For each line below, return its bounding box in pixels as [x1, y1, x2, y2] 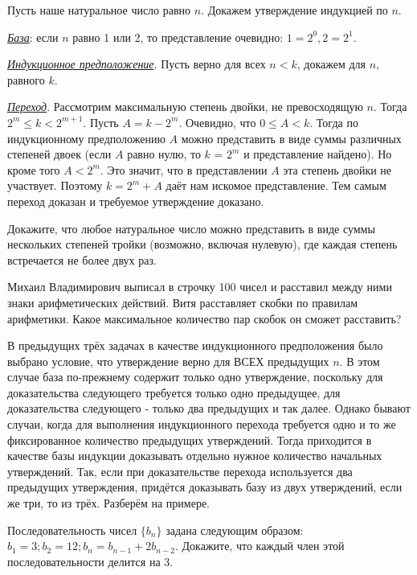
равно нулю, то [127, 146, 201, 162]
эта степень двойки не [283, 161, 392, 178]
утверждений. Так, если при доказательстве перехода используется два [7, 462, 353, 479]
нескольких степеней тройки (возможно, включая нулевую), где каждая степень [7, 236, 398, 253]
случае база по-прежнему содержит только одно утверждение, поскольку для [7, 368, 383, 385]
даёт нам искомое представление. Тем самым [166, 177, 386, 194]
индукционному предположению [7, 129, 166, 146]
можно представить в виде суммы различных [181, 129, 402, 146]
